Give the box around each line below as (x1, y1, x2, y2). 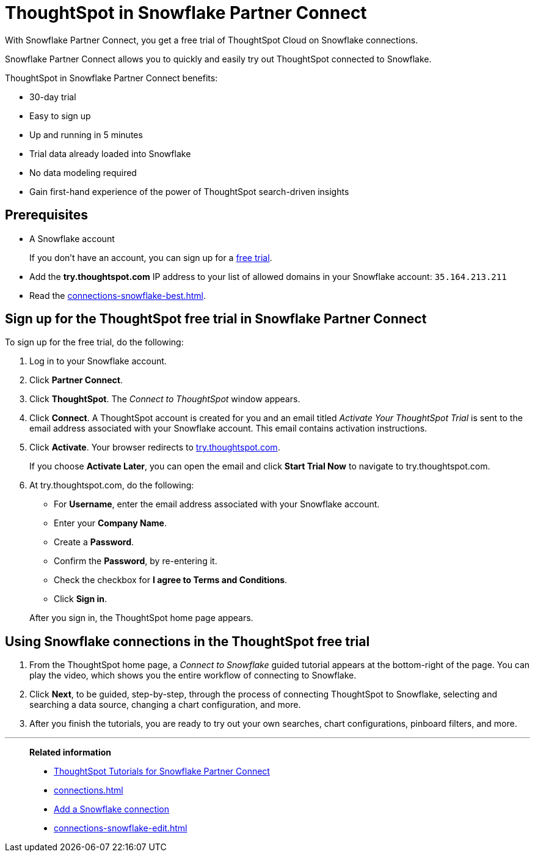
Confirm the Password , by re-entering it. (54, 556, 217, 567)
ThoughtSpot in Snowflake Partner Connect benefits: (5, 72, 218, 83)
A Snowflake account (29, 233, 115, 244)
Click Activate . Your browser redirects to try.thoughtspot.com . (29, 442, 280, 453)
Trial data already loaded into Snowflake (29, 148, 191, 159)
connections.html (54, 785, 123, 796)
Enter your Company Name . (54, 518, 167, 529)
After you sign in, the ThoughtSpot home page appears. (29, 612, 253, 623)
